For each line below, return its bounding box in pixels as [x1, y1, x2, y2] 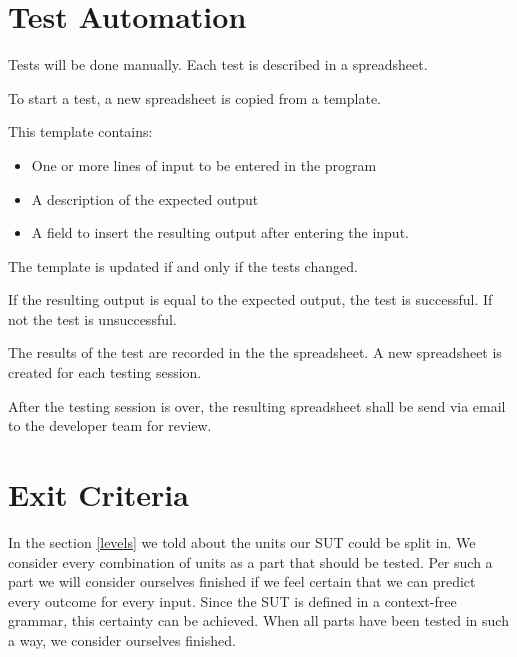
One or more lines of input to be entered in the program [31, 154, 377, 175]
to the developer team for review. [8, 415, 212, 436]
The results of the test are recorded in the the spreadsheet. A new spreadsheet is [8, 342, 502, 363]
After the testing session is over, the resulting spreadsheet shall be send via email [8, 395, 506, 416]
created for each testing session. [8, 362, 202, 383]
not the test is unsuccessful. [8, 308, 177, 329]
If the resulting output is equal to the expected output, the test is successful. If [8, 289, 493, 310]
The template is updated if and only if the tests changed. [8, 255, 358, 276]
